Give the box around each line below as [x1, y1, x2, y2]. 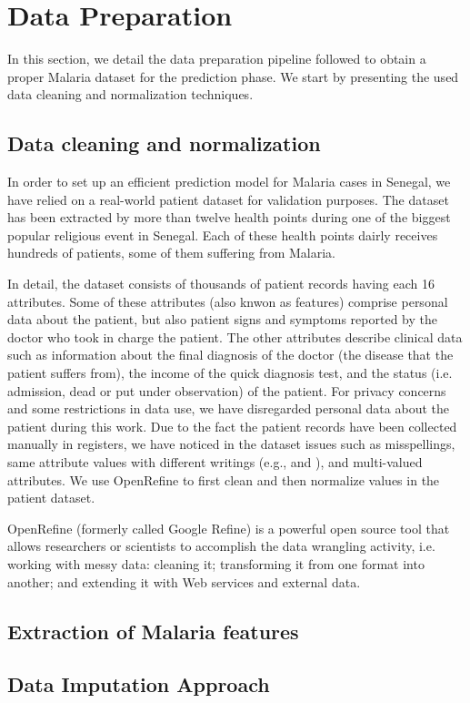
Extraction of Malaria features [7, 616, 299, 645]
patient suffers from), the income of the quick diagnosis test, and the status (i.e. [7, 363, 453, 382]
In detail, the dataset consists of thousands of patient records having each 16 [7, 274, 435, 293]
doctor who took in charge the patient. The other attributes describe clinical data [7, 327, 463, 346]
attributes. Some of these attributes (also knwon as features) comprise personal [7, 291, 448, 311]
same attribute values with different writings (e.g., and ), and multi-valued [7, 453, 423, 472]
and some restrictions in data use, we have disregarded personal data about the [7, 399, 449, 418]
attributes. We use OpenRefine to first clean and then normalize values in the [7, 470, 440, 489]
